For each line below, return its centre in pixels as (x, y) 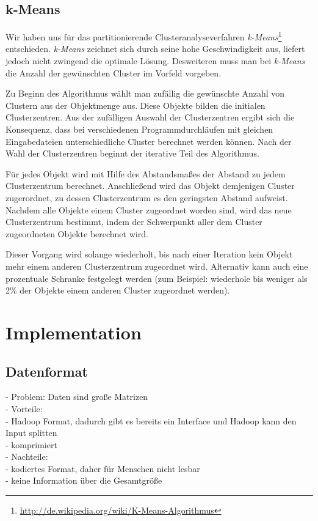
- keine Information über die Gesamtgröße (84, 480)
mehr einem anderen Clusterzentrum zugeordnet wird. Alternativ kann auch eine (157, 266)
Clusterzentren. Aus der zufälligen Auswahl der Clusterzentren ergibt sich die (150, 117)
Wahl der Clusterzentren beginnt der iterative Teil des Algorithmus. (132, 153)
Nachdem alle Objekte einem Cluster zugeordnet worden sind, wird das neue (149, 209)
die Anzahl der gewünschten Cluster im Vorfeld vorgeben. (114, 72)
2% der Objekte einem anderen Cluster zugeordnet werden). (118, 290)
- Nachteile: (27, 456)
